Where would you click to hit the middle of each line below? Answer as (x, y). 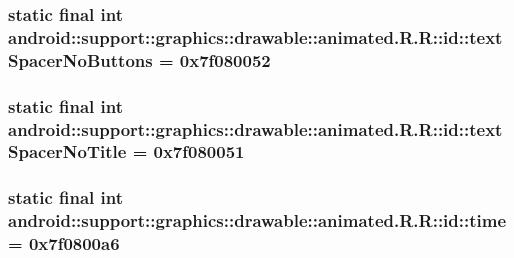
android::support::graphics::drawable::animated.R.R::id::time (257, 220)
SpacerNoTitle (67, 151)
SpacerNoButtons (80, 59)
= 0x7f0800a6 (64, 243)
